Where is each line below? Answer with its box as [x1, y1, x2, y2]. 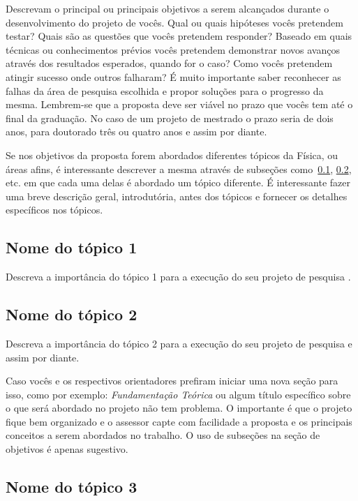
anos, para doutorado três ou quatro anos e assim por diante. [6, 124, 267, 139]
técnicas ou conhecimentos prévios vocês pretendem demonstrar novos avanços [6, 42, 340, 57]
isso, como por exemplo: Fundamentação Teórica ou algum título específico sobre [6, 387, 351, 401]
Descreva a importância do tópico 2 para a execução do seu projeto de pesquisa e [6, 336, 352, 350]
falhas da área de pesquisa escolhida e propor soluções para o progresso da [6, 83, 324, 98]
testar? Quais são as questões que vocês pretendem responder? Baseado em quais [6, 29, 352, 43]
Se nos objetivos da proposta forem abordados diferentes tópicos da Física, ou [6, 147, 338, 162]
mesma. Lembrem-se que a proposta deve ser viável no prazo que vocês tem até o [6, 97, 353, 112]
